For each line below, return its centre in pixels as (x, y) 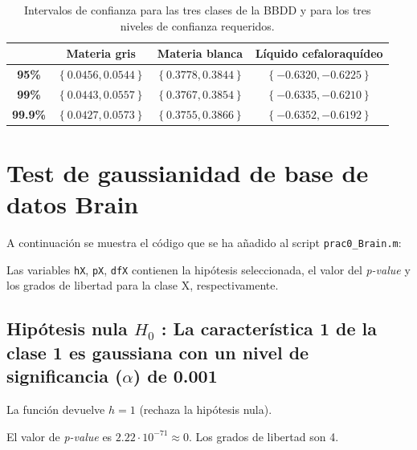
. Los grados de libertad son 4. (264, 436)
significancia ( (65, 376)
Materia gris (101, 53)
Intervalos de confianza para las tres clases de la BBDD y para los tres (198, 10)
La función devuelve (56, 409)
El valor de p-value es (59, 436)
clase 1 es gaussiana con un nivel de (158, 352)
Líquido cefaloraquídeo (319, 53)
